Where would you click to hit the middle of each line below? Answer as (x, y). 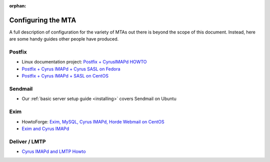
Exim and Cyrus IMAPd (45, 128)
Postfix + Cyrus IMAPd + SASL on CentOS (65, 76)
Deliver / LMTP (27, 141)
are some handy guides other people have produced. (64, 39)
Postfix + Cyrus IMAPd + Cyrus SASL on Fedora (71, 69)
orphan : (18, 6)
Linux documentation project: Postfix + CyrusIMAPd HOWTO (84, 62)
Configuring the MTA (43, 20)
